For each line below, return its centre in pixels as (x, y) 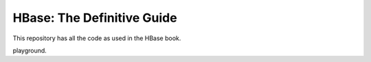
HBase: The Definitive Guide (95, 18)
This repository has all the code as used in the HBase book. (97, 38)
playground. (30, 50)
